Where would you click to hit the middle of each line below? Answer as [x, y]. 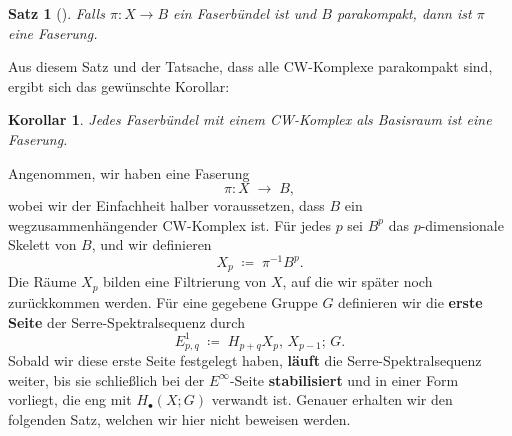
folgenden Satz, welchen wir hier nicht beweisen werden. [179, 418]
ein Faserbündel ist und [245, 13]
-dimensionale [462, 224]
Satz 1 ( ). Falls [56, 13]
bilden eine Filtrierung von [185, 281]
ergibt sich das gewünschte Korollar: [119, 85]
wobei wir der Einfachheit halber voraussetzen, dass [166, 205]
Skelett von [42, 244]
